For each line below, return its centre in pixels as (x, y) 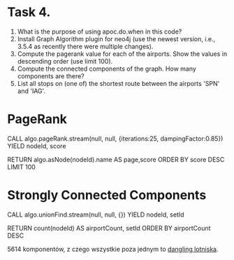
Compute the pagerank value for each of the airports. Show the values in (122, 54)
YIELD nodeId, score (37, 146)
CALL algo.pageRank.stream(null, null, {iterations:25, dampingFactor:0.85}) (115, 138)
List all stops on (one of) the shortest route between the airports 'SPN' (118, 83)
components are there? (51, 76)
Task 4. (29, 12)
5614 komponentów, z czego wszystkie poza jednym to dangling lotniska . (113, 249)
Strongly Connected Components (107, 195)
